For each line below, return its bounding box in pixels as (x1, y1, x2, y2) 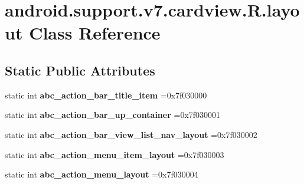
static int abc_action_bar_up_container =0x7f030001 (5, 109, 221, 121)
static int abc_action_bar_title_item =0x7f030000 (5, 88, 207, 101)
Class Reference (29, 21, 161, 45)
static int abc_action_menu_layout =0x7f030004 (5, 168, 198, 180)
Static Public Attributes (5, 61, 155, 79)
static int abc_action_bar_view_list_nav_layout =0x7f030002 (5, 128, 257, 140)
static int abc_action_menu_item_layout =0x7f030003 (5, 148, 224, 160)
